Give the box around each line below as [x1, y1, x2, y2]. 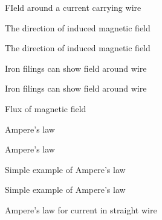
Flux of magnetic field [5, 102, 86, 115]
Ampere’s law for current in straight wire [5, 203, 157, 216]
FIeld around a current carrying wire [5, 1, 141, 13]
